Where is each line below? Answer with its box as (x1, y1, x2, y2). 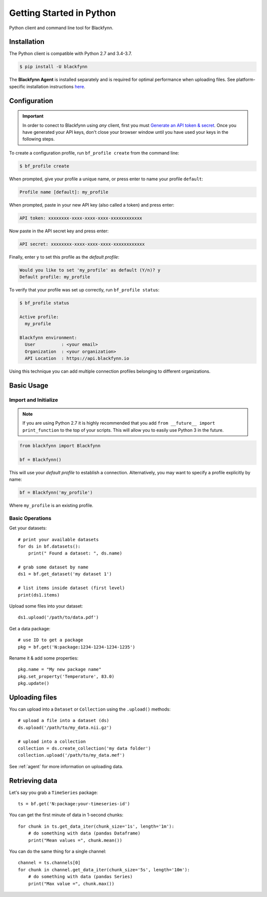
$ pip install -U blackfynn (19, 64, 88, 69)
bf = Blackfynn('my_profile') (19, 490, 93, 495)
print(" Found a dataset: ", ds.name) (28, 551, 123, 556)
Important (22, 113, 44, 119)
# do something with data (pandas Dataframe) (28, 831, 141, 836)
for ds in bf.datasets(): (18, 543, 81, 549)
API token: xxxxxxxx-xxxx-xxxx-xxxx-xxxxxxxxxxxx (19, 215, 142, 221)
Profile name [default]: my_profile (19, 189, 109, 195)
